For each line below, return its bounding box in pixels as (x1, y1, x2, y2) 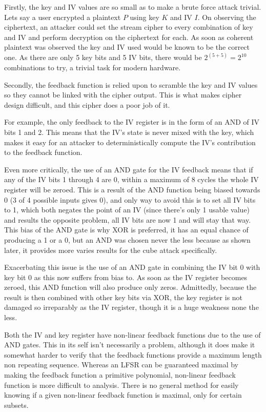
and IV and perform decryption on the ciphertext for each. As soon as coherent (4, 31, 254, 42)
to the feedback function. (4, 147, 83, 158)
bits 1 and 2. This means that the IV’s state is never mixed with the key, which (4, 126, 254, 137)
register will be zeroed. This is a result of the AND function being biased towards (4, 184, 260, 194)
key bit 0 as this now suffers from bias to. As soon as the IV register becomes (4, 271, 248, 282)
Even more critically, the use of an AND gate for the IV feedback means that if (4, 164, 253, 174)
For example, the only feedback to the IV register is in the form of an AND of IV (4, 116, 260, 127)
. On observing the (197, 11, 256, 22)
